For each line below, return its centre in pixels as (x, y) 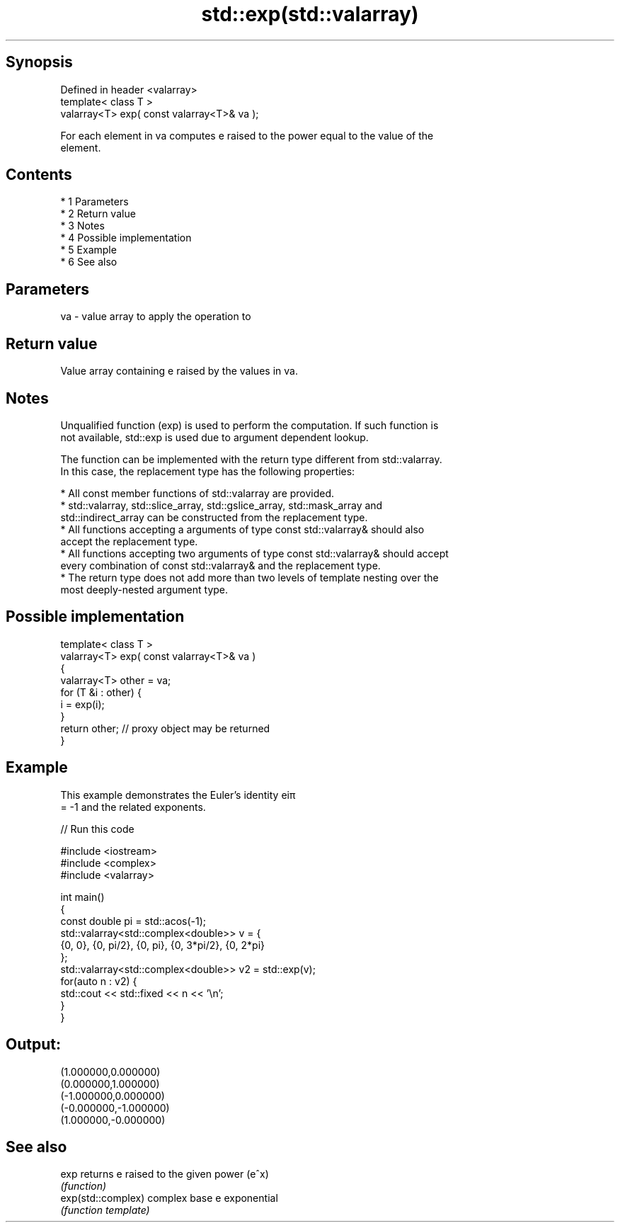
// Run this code (97, 829)
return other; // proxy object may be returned (165, 728)
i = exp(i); (82, 704)
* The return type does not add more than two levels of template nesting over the (249, 577)
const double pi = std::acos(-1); (133, 921)
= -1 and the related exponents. (133, 807)
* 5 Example (88, 250)
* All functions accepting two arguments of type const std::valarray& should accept (254, 553)
